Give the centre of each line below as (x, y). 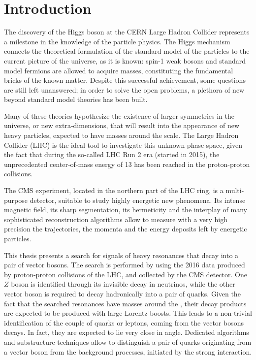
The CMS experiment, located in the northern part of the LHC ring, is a (114, 190)
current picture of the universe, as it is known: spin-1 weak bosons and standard (125, 60)
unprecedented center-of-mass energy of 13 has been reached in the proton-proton (127, 164)
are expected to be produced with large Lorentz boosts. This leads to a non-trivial (128, 313)
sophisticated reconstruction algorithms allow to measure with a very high (116, 219)
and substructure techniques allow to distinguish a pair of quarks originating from (128, 342)
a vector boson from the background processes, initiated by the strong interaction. (128, 351)
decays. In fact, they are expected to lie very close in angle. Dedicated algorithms (127, 332)
